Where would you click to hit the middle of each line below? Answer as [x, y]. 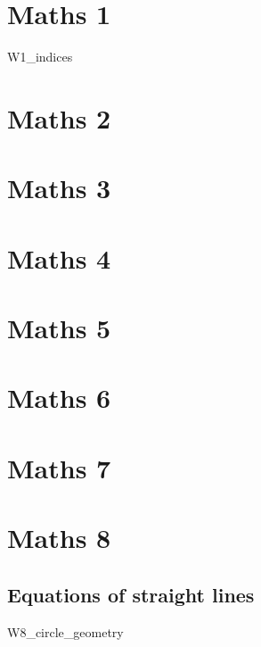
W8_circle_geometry [65, 631]
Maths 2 [59, 117]
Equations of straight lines [131, 594]
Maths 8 [59, 538]
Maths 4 [59, 257]
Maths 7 [59, 467]
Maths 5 [59, 328]
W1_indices [40, 57]
